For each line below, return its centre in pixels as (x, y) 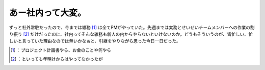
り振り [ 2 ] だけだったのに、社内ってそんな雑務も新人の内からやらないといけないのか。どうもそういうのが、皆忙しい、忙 (131, 34)
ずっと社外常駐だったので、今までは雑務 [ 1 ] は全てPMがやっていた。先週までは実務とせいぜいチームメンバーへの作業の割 (132, 27)
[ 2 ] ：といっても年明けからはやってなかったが (57, 59)
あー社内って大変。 (48, 13)
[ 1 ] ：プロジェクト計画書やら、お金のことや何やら (61, 50)
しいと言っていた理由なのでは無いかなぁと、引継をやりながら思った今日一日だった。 (95, 41)
